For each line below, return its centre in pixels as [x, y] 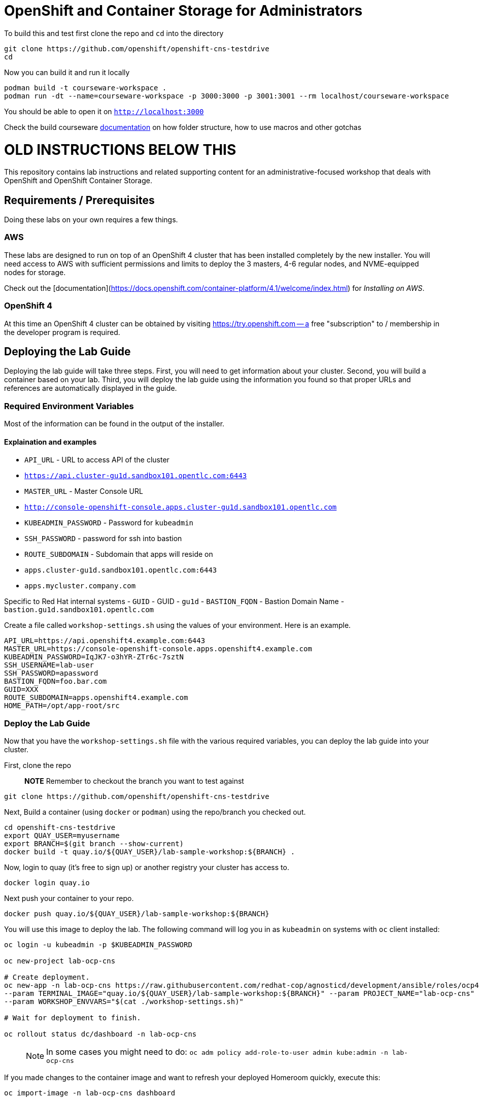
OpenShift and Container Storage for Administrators [183, 11]
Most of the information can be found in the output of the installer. [114, 424]
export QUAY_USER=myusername [62, 836]
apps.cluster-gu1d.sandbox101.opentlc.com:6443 [121, 570]
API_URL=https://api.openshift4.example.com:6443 [105, 641]
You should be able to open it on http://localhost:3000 [104, 111]
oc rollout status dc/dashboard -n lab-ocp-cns [100, 1034]
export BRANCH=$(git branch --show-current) [94, 844]
